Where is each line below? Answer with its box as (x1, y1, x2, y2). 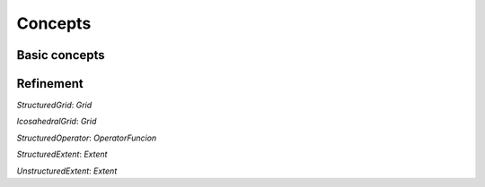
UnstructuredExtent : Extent (16, 166, 118, 176)
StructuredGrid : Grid (16, 99, 93, 111)
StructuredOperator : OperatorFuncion (16, 132, 157, 143)
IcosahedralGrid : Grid (16, 116, 97, 127)
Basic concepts (16, 47, 105, 63)
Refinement (16, 76, 84, 91)
